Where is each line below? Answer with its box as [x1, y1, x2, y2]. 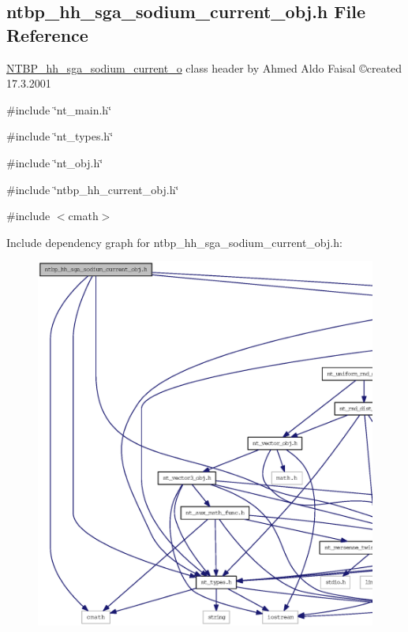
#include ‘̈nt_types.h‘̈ [6, 128, 114, 144]
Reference [6, 22, 88, 47]
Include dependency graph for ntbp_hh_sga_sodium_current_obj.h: [6, 234, 342, 250]
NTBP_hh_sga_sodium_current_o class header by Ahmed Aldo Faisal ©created [6, 59, 402, 76]
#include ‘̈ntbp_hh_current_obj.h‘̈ [6, 181, 179, 197]
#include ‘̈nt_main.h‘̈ [6, 101, 112, 118]
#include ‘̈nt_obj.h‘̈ [6, 154, 103, 170]
